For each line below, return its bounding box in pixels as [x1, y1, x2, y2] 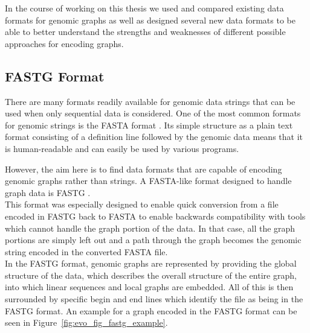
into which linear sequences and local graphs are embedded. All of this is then [5, 281, 294, 293]
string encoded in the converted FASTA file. [5, 245, 168, 258]
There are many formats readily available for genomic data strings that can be [5, 95, 295, 107]
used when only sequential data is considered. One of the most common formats [5, 107, 301, 119]
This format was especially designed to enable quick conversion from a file [5, 198, 279, 211]
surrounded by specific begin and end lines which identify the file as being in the [5, 293, 303, 305]
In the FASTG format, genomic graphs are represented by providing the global [5, 257, 297, 270]
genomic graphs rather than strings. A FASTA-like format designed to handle [5, 174, 292, 187]
